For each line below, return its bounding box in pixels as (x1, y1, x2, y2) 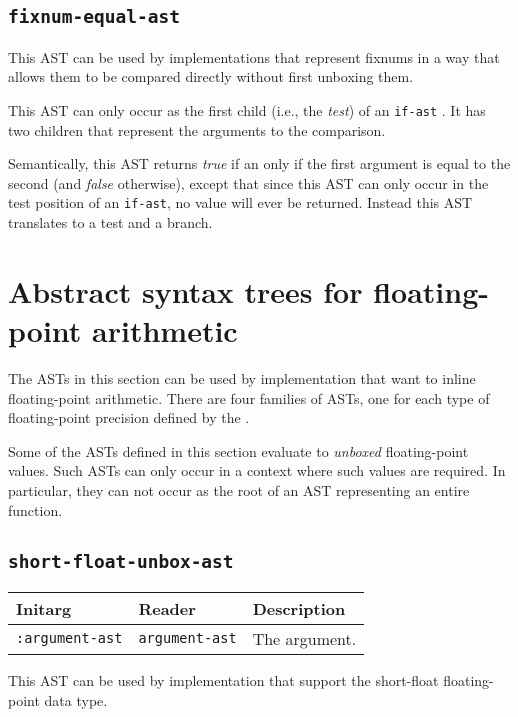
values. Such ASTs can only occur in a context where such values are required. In (8, 460, 506, 481)
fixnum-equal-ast (8, 6, 180, 28)
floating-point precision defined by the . (8, 407, 250, 428)
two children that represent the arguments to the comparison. (8, 119, 386, 140)
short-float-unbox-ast (8, 550, 234, 572)
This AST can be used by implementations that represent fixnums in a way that (8, 46, 500, 67)
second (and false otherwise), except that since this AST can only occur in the (8, 172, 489, 193)
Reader (138, 596, 196, 620)
